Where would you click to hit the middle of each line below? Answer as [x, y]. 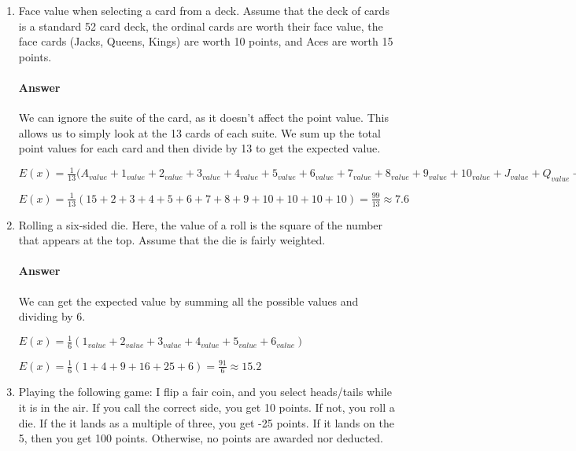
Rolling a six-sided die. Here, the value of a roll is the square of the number [201, 224]
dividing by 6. [52, 316]
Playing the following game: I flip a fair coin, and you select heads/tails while [205, 392]
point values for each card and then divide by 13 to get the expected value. [199, 148]
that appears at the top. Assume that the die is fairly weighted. [172, 240]
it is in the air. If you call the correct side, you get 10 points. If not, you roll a [207, 407]
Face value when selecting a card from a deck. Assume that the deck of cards [204, 10]
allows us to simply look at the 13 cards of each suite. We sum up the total [199, 132]
